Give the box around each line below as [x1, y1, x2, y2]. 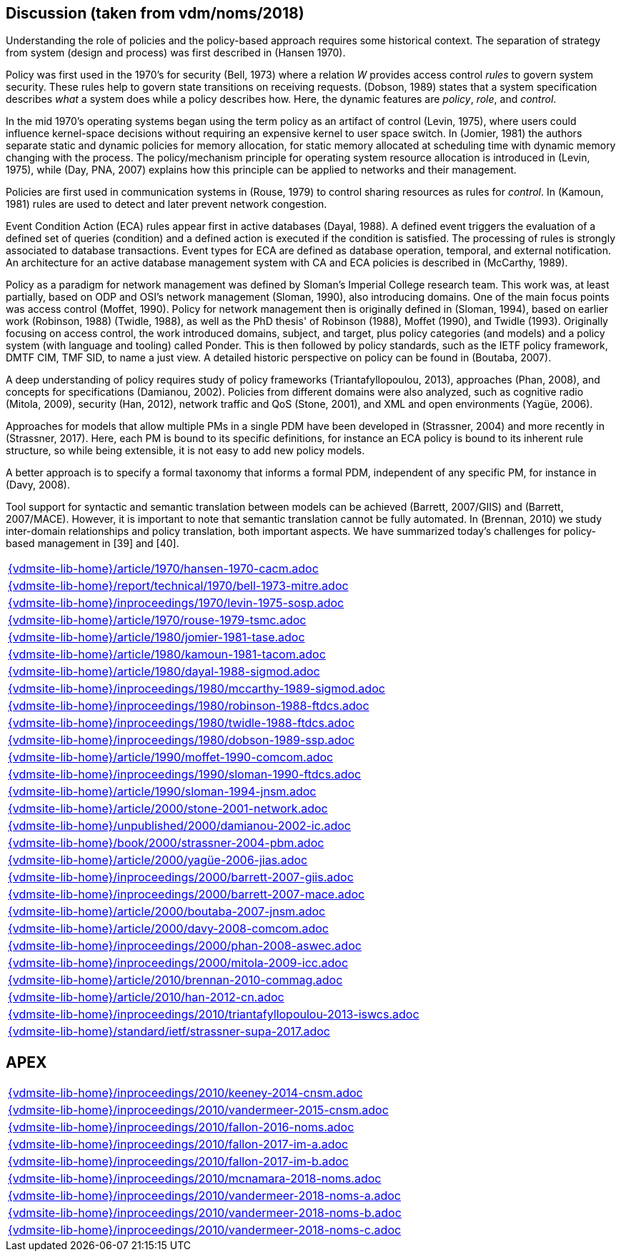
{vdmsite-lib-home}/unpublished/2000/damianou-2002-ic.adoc [8, 818, 351, 833]
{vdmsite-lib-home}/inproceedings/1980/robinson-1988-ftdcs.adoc [8, 698, 369, 713]
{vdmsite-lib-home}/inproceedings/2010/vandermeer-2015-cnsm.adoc [8, 1103, 389, 1118]
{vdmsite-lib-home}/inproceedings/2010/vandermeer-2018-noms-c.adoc [8, 1223, 402, 1238]
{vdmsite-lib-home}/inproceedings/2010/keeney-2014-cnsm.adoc [8, 1086, 363, 1101]
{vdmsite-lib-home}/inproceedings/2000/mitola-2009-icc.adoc [8, 956, 349, 971]
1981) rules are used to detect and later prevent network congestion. [6, 198, 327, 211]
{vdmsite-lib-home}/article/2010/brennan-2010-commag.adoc [8, 973, 343, 988]
